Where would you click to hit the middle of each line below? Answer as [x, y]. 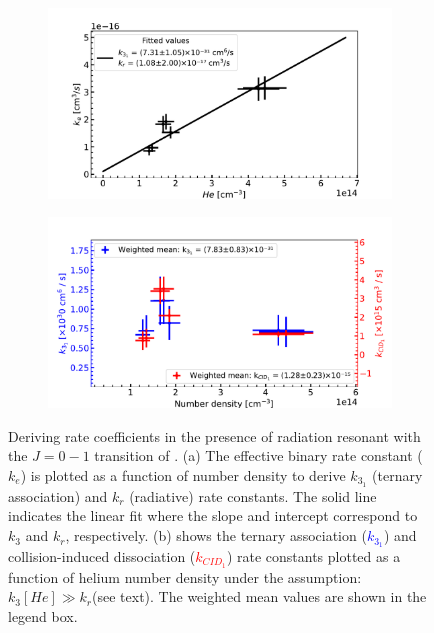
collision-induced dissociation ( [102, 555]
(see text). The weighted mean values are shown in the [259, 596]
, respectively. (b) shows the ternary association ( [216, 535]
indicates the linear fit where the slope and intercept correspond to [213, 515]
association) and [58, 495]
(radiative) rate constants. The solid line [253, 495]
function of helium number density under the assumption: [185, 576]
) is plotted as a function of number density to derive [183, 475]
